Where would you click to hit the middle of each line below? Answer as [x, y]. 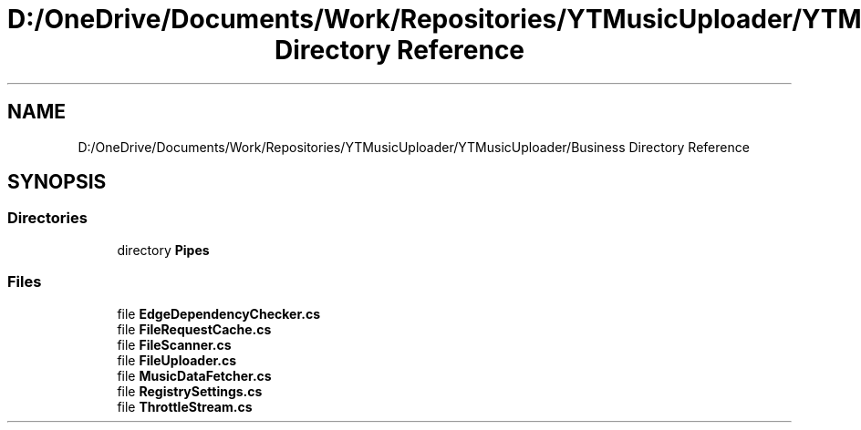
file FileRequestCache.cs [194, 329]
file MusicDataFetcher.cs [194, 375]
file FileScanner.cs [174, 344]
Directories [47, 218]
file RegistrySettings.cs [190, 391]
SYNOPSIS [57, 182]
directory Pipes [163, 250]
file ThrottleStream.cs [185, 406]
